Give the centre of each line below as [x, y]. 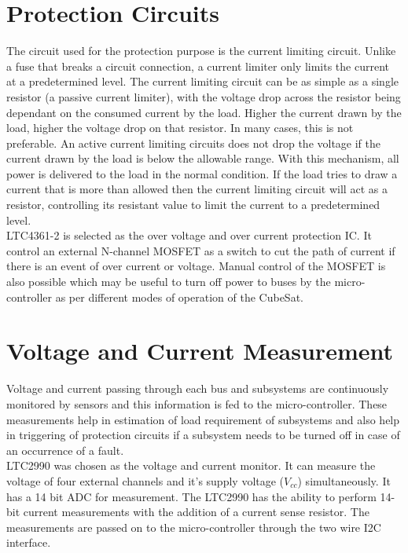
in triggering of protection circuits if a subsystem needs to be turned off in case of [203, 435]
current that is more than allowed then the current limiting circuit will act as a [197, 189]
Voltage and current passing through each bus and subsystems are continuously [198, 388]
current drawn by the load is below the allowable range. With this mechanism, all [203, 158]
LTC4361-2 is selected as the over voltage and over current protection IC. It [189, 235]
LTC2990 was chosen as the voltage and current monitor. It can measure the [191, 465]
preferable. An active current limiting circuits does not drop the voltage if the [194, 143]
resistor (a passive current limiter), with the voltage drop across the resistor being [204, 96]
